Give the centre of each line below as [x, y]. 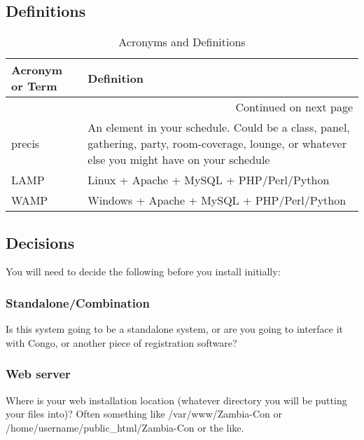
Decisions [40, 242]
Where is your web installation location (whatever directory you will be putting [176, 400]
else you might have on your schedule [179, 160]
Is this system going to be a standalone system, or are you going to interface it [175, 329]
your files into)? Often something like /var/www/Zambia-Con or [144, 414]
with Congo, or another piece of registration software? [121, 342]
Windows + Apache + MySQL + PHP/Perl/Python [217, 200]
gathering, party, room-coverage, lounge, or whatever [217, 144]
